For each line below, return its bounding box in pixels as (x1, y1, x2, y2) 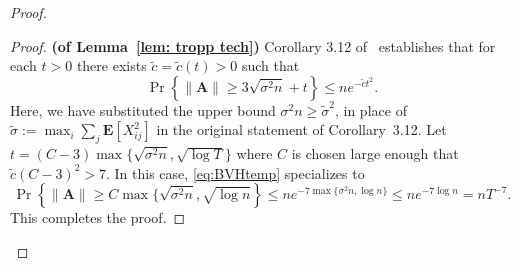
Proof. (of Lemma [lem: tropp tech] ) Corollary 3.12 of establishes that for (10, 35, 496, 56)
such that (241, 55, 300, 76)
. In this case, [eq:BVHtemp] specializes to (106, 162, 365, 183)
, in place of (334, 99, 407, 120)
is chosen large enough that (291, 143, 459, 164)
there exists (76, 55, 147, 76)
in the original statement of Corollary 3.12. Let (156, 119, 447, 140)
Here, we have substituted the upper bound (10, 99, 276, 120)
